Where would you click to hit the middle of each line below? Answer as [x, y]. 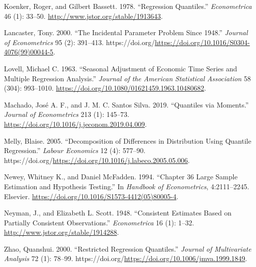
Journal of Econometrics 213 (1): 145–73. [67, 114]
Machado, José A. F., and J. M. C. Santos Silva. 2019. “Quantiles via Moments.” [127, 104]
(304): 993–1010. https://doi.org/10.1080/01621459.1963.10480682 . [105, 88]
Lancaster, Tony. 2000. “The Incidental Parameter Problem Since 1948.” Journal [126, 32]
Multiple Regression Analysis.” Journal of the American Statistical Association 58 [128, 78]
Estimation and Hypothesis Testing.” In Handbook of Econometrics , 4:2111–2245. [127, 186]
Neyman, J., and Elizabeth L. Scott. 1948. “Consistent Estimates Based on [118, 213]
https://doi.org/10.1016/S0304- [202, 42]
